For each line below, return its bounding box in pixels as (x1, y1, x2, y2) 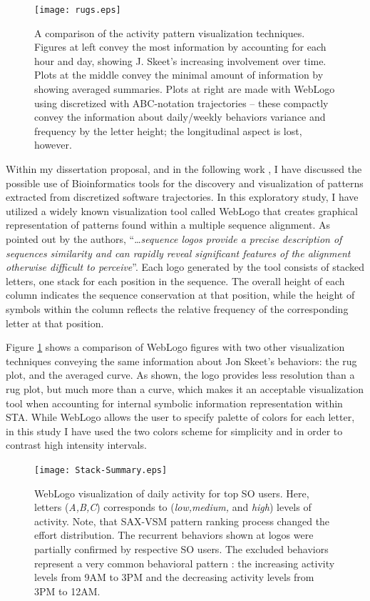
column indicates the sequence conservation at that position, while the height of (6, 287, 355, 302)
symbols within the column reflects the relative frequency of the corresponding (6, 301, 349, 316)
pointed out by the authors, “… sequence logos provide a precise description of (6, 231, 342, 246)
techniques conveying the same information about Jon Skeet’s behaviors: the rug (6, 353, 357, 368)
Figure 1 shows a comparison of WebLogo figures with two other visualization (6, 339, 345, 354)
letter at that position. (6, 315, 104, 330)
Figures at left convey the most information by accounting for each (34, 39, 327, 54)
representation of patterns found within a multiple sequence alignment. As (6, 217, 331, 232)
